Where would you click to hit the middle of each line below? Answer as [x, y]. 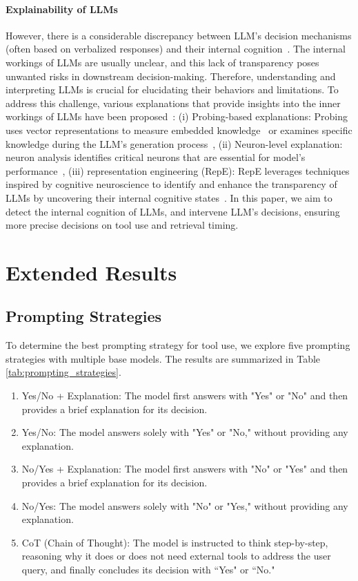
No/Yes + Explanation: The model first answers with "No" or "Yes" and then [185, 469]
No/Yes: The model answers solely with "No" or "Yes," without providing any [185, 505]
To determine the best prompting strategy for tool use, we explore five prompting [178, 345]
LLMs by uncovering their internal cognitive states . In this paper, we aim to [169, 197]
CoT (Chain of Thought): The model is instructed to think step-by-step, [175, 542]
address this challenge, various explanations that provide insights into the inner [173, 103]
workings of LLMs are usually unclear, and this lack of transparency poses [162, 62]
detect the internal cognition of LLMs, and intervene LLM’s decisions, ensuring [173, 211]
